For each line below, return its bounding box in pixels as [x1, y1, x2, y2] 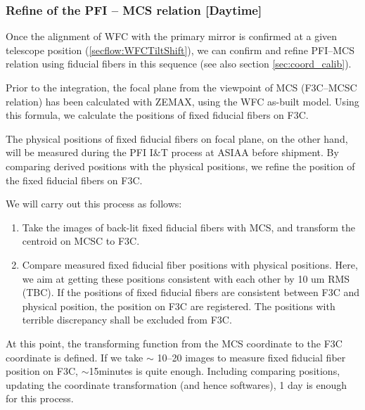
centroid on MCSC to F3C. [22, 233, 140, 248]
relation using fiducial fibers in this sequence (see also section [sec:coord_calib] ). [6, 56, 352, 71]
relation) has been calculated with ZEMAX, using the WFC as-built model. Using [6, 94, 359, 108]
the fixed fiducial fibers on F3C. [6, 172, 143, 187]
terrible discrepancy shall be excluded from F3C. [22, 312, 232, 327]
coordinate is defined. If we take [6, 350, 143, 364]
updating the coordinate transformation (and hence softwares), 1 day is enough [6, 377, 347, 392]
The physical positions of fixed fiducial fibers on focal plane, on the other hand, [6, 131, 348, 146]
